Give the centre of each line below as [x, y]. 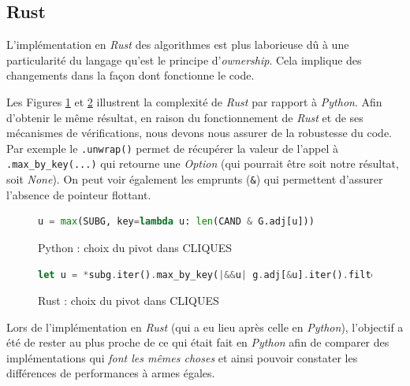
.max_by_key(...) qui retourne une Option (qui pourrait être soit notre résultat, [203, 163]
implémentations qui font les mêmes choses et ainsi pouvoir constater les [182, 357]
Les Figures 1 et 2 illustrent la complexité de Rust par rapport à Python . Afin [194, 101]
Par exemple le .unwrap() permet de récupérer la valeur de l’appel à [173, 148]
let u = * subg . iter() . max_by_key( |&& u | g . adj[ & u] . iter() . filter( [213, 275]
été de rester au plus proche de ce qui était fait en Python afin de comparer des [198, 342]
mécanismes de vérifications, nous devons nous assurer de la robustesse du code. [199, 133]
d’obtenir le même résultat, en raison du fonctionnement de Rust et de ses [185, 117]
